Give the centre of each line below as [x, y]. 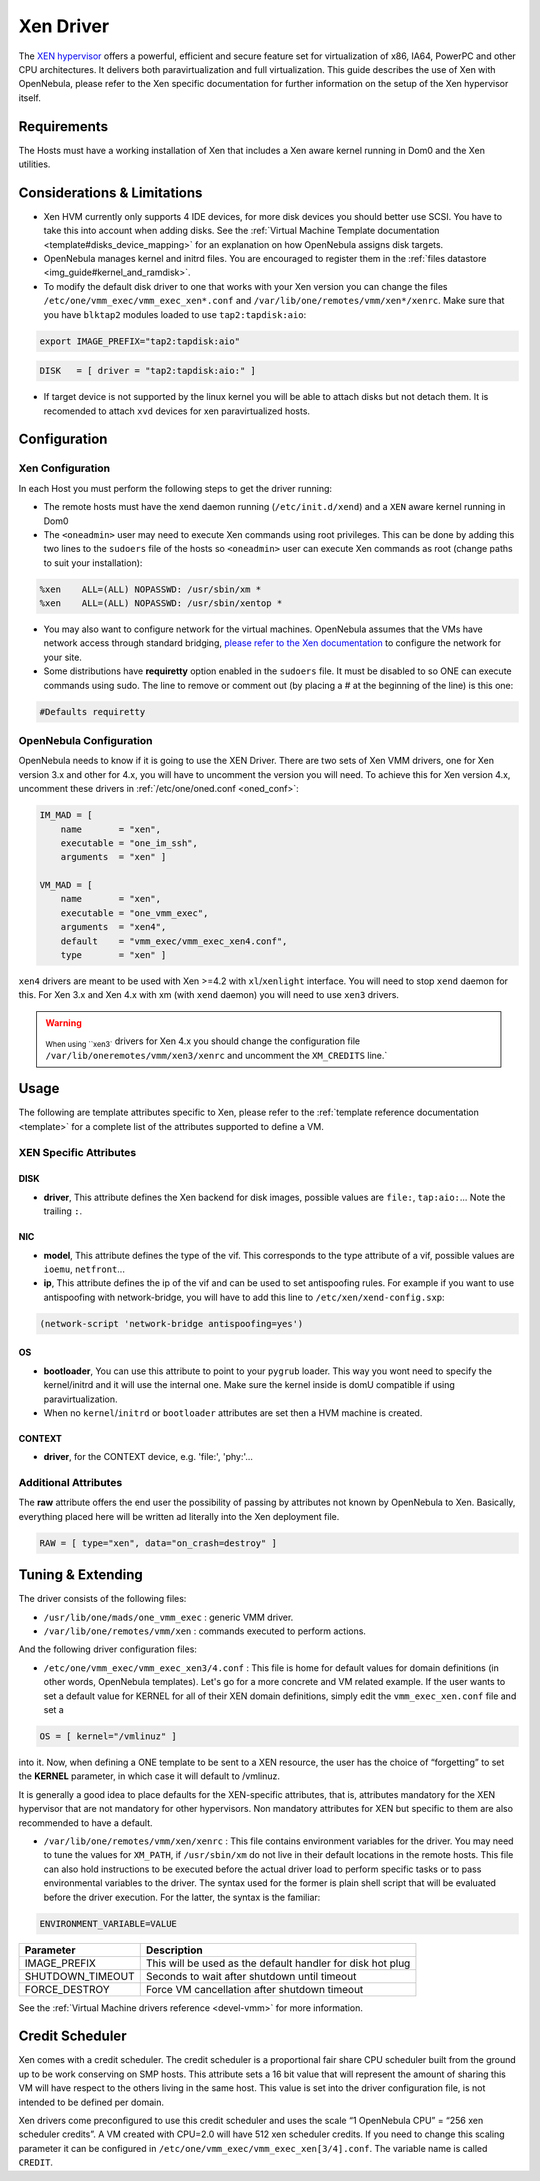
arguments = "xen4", [113, 927]
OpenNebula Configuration [85, 740]
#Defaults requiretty [92, 711]
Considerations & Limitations [110, 192]
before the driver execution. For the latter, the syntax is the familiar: [182, 1897]
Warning [63, 1022]
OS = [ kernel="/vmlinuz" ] [108, 1736]
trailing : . [63, 1211]
